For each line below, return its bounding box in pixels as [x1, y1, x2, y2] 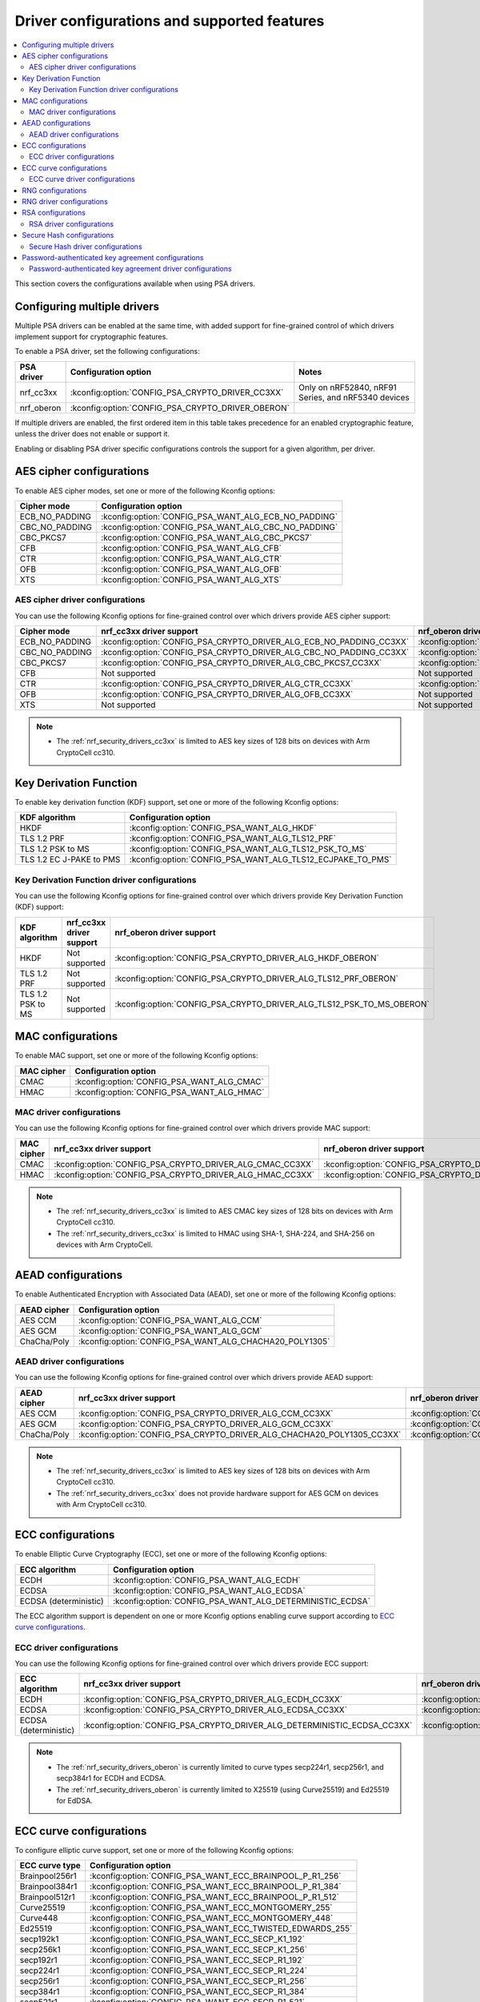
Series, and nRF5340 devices [298, 392, 410, 403]
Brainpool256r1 [19, 1871, 78, 1882]
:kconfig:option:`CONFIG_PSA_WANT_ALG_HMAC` [74, 1086, 265, 1097]
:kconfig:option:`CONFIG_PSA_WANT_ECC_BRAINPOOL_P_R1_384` [89, 1881, 342, 1892]
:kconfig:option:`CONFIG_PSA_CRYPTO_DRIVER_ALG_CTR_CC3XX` [101, 678, 354, 689]
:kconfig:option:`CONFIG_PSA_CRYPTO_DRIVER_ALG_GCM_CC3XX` [78, 1418, 334, 1429]
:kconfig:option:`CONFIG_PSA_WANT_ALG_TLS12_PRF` [129, 833, 336, 844]
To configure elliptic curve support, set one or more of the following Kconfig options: [14, 1845, 294, 1855]
